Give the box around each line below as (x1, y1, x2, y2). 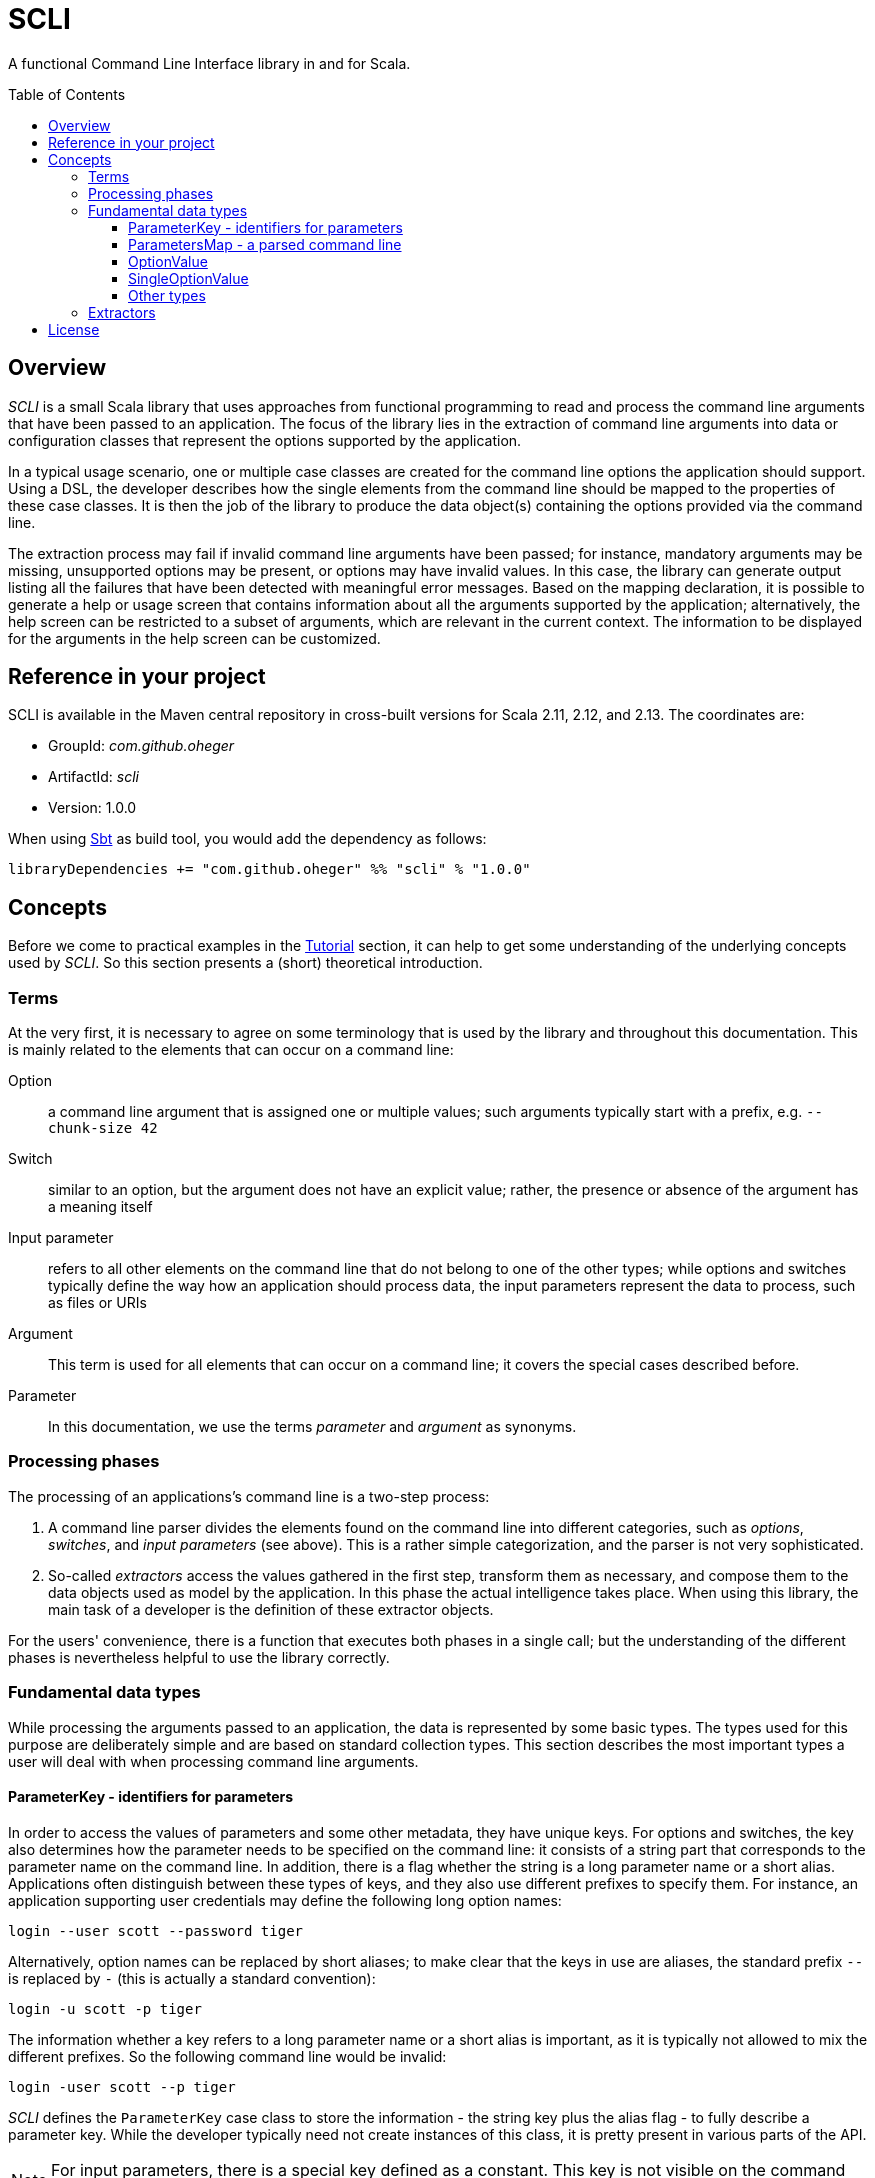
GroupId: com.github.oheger (48, 737, 235, 755)
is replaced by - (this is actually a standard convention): (8, 1969, 376, 1987)
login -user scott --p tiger (8, 2078, 236, 2095)
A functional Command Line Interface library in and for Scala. (8, 54, 411, 72)
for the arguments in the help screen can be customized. (8, 629, 381, 647)
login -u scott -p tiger (8, 2000, 202, 2017)
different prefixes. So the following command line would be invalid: (8, 2047, 447, 2065)
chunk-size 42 (48, 1120, 158, 1137)
